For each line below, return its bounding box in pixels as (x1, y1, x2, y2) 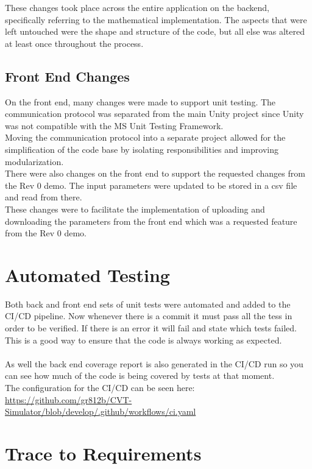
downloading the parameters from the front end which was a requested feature (5, 214, 297, 227)
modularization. (5, 155, 64, 167)
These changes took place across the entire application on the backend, (5, 1, 269, 13)
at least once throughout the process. (5, 37, 144, 49)
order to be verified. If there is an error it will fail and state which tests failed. (5, 322, 297, 334)
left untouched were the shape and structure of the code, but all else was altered (5, 25, 305, 38)
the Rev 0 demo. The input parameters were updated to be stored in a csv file (5, 178, 297, 191)
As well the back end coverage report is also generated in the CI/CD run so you (5, 357, 303, 370)
